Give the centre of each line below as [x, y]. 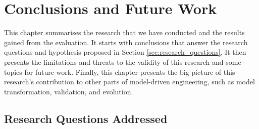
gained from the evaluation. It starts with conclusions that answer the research [126, 42]
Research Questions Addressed [86, 118]
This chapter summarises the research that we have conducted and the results [124, 32]
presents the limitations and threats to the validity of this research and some [123, 61]
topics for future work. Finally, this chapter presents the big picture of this [120, 72]
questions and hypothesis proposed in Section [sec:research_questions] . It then [125, 52]
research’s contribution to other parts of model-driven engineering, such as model [129, 82]
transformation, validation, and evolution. [69, 91]
